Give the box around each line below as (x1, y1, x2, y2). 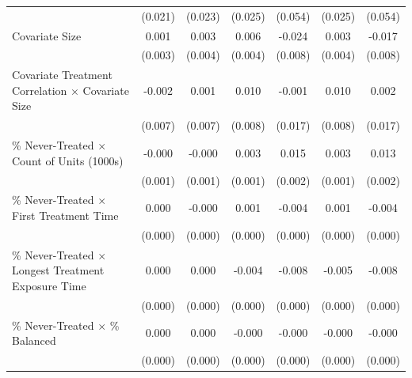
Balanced (12, 332, 56, 349)
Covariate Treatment (12, 66, 113, 83)
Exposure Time (12, 277, 86, 293)
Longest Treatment (12, 262, 105, 278)
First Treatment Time (12, 207, 119, 224)
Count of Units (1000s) (12, 152, 124, 168)
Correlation (12, 81, 67, 98)
